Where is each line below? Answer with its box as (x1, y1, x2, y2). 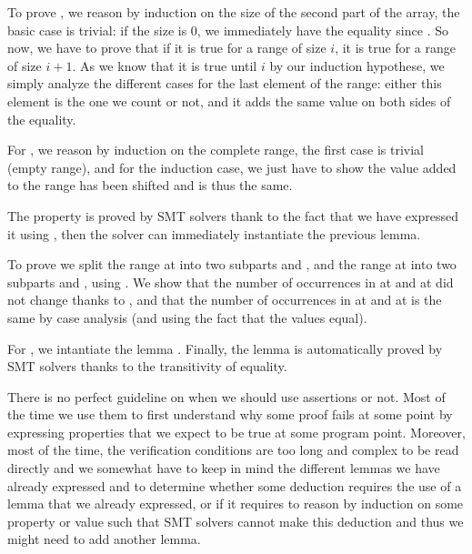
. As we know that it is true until (72, 55, 257, 75)
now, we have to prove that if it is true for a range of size (7, 38, 326, 57)
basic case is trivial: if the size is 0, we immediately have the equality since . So (7, 20, 448, 39)
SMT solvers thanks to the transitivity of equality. (7, 357, 287, 376)
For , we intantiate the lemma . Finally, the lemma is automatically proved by (7, 338, 443, 358)
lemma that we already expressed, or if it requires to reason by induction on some (7, 494, 464, 513)
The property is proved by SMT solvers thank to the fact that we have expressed (7, 206, 458, 225)
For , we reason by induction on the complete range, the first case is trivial (7, 140, 425, 159)
